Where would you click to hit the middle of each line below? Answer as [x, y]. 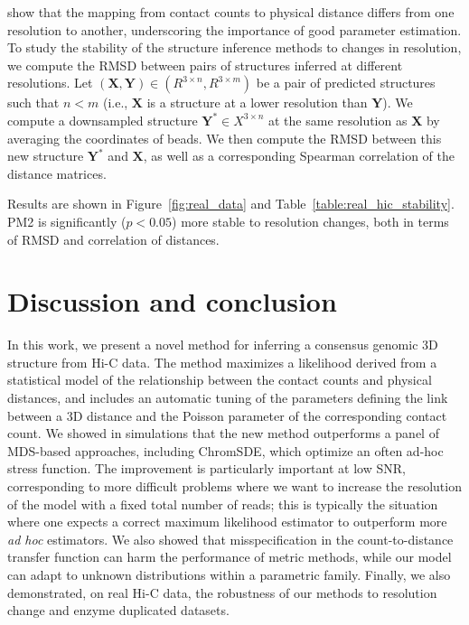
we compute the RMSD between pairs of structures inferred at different [205, 65]
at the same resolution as [338, 120]
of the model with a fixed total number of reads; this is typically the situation [223, 504]
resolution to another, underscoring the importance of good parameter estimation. [234, 29]
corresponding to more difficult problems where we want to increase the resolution [234, 486]
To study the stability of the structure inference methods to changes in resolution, [234, 47]
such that [33, 103]
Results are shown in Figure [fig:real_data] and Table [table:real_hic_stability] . [231, 204]
